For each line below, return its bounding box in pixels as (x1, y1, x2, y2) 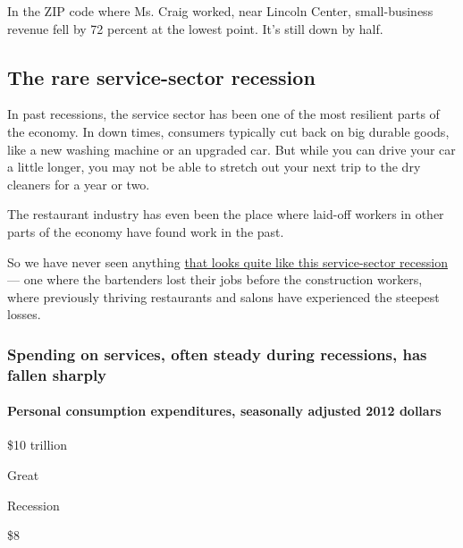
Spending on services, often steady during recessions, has (7, 342, 427, 365)
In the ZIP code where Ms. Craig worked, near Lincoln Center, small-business (7, 2, 434, 20)
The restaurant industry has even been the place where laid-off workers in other (7, 205, 444, 223)
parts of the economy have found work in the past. (7, 222, 284, 240)
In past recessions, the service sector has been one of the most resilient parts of (7, 105, 440, 123)
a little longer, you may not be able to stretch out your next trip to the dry (7, 157, 421, 176)
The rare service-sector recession (7, 63, 316, 90)
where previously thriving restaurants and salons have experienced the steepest (7, 287, 440, 306)
